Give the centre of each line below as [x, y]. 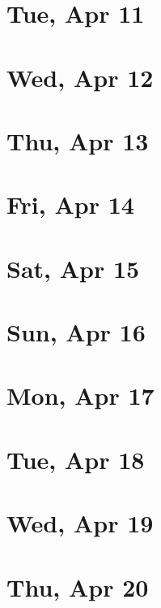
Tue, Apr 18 [76, 459]
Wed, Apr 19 [80, 523]
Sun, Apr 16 [76, 332]
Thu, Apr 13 [78, 140]
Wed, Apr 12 [80, 77]
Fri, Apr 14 [70, 204]
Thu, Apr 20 [78, 586]
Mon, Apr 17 [80, 395]
